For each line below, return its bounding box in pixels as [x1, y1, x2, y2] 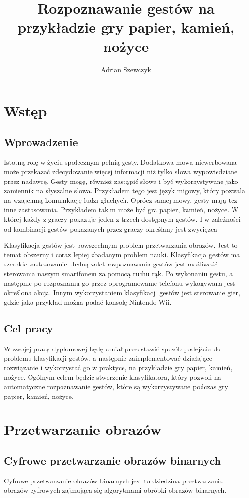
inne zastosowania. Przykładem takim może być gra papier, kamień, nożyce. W [4, 204, 239, 215]
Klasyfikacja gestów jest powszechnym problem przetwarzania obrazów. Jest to [4, 240, 238, 250]
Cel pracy [4, 320, 53, 335]
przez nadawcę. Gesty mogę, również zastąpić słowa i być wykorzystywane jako [4, 176, 238, 186]
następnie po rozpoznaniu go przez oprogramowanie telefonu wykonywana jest [4, 278, 235, 288]
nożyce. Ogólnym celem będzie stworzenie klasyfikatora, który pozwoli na [4, 372, 221, 382]
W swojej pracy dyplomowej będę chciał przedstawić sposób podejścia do [4, 343, 221, 353]
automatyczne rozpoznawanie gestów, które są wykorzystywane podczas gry [4, 381, 228, 391]
